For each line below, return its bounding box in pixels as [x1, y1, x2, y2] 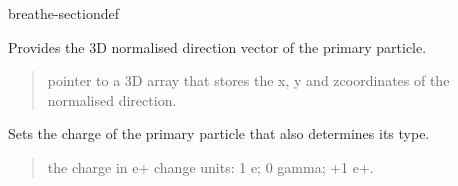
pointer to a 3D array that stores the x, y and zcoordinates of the [47, 70, 450, 91]
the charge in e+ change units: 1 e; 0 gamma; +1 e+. [47, 156, 374, 177]
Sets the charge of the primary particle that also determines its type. [8, 123, 430, 144]
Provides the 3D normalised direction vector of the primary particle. [8, 36, 427, 57]
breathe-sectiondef [8, 3, 119, 23]
